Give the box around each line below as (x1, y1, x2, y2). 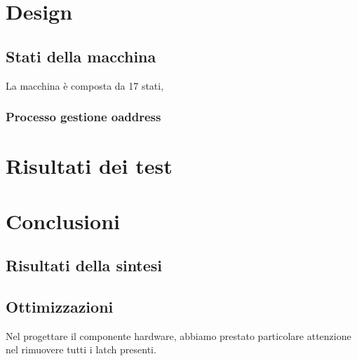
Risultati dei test (6, 151, 173, 180)
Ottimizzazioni (6, 295, 114, 317)
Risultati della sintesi (6, 254, 163, 276)
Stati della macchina (6, 45, 156, 67)
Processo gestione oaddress (6, 108, 161, 125)
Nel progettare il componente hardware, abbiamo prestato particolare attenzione (6, 328, 351, 343)
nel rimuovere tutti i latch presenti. (6, 342, 156, 357)
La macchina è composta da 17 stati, (6, 78, 164, 93)
